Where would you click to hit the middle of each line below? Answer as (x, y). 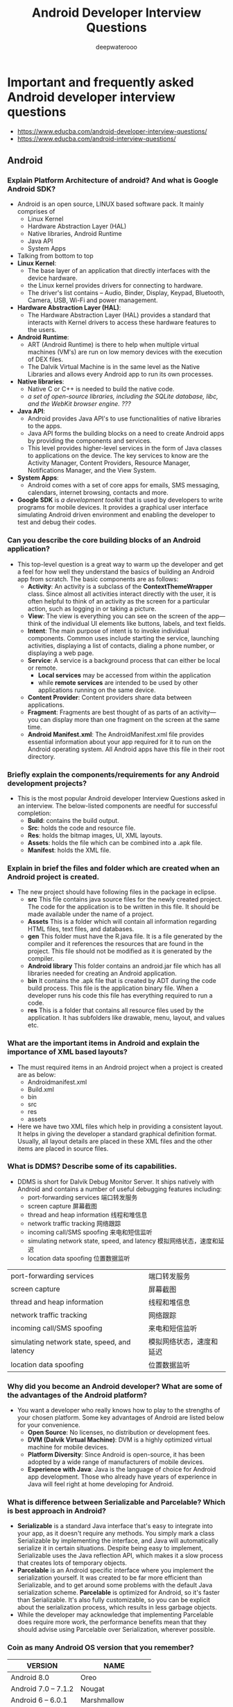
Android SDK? (32, 189)
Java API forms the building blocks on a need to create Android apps (126, 434)
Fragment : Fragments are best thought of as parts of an (107, 712)
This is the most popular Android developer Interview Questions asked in (121, 798)
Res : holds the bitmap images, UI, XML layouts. (95, 835)
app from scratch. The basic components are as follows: (98, 579)
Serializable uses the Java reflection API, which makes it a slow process (120, 1556)
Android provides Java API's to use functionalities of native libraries (124, 418)
